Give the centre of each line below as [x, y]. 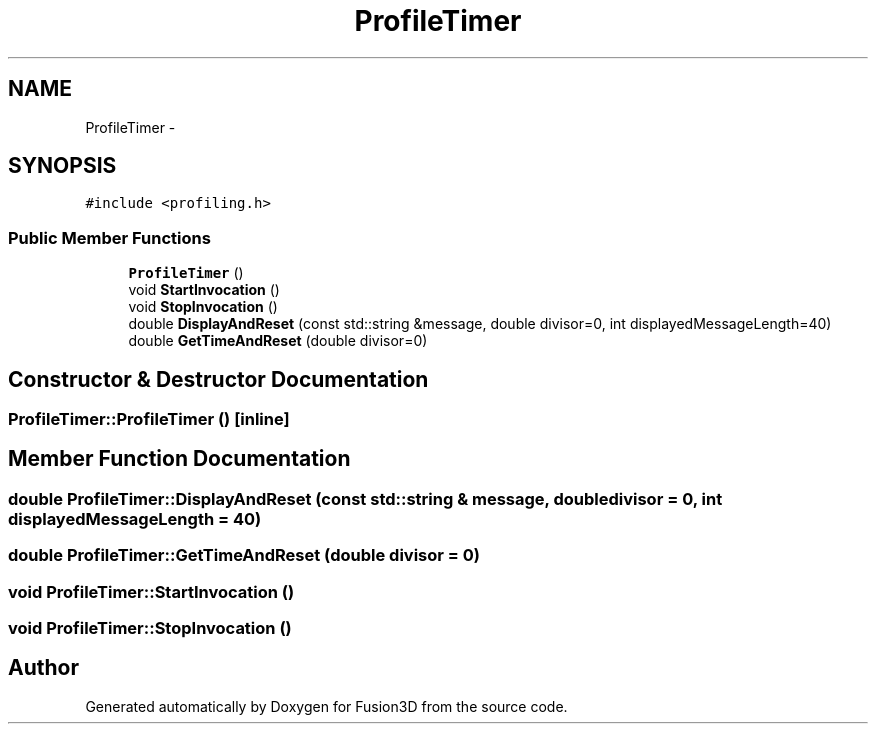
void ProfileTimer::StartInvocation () [151, 591]
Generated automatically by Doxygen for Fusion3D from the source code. [326, 706]
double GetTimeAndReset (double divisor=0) [278, 341]
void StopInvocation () [203, 307]
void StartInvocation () [204, 290]
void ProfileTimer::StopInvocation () [150, 628]
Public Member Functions [109, 237]
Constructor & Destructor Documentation [218, 379]
